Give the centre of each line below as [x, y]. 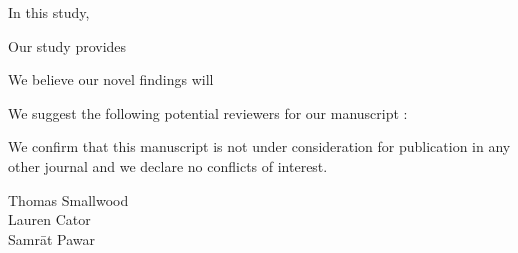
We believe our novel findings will [111, 79]
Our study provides [67, 45]
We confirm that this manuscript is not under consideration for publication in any [259, 146]
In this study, [49, 12]
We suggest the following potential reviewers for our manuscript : [208, 112]
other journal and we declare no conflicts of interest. [168, 165]
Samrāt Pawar [51, 238]
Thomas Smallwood [68, 199]
